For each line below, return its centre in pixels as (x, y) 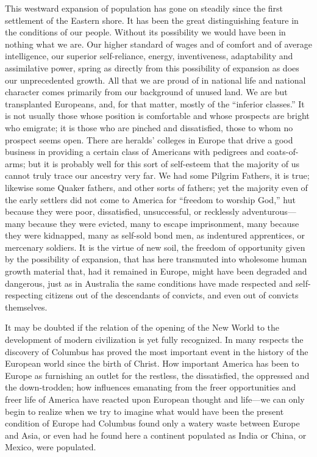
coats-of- (283, 152)
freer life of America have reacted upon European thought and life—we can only (155, 399)
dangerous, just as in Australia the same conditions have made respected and (149, 283)
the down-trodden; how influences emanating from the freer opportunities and (151, 387)
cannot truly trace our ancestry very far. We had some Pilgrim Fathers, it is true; (157, 175)
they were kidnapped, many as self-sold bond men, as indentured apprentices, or (155, 235)
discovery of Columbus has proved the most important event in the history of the (157, 351)
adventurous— (269, 211)
